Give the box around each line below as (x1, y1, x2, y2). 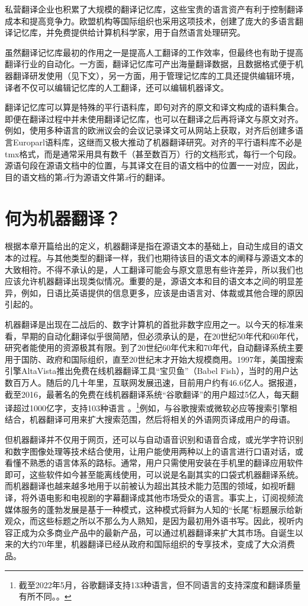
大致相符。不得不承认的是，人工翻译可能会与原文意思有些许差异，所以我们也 (5, 263, 303, 275)
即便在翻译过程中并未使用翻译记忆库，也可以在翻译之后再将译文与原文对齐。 (5, 112, 303, 125)
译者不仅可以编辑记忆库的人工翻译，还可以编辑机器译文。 (5, 81, 229, 93)
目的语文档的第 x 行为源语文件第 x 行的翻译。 (5, 170, 170, 183)
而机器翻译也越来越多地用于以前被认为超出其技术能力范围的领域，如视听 (5, 480, 287, 492)
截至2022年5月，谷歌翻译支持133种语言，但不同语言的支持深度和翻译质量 (18, 578, 301, 591)
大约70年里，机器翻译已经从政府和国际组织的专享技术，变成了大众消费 (21, 538, 295, 550)
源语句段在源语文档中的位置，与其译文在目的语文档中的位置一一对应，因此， (5, 159, 303, 172)
